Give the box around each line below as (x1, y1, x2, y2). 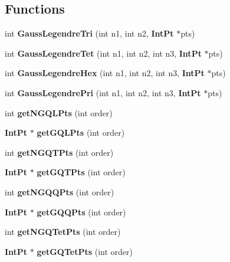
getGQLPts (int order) (37, 126, 125, 139)
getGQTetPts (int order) (37, 245, 133, 257)
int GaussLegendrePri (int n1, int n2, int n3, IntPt (5, 86, 201, 99)
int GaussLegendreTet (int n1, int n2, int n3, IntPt (5, 47, 202, 59)
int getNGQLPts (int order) (5, 106, 113, 119)
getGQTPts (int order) (37, 166, 126, 178)
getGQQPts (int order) (37, 205, 126, 218)
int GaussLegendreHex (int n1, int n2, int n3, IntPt (5, 67, 205, 79)
